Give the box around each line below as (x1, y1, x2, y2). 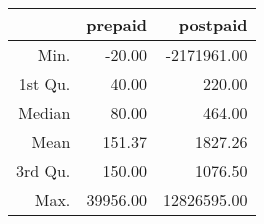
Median (18, 101, 71, 124)
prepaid (86, 13, 148, 36)
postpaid (178, 13, 248, 36)
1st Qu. (18, 72, 71, 95)
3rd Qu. (16, 159, 71, 182)
